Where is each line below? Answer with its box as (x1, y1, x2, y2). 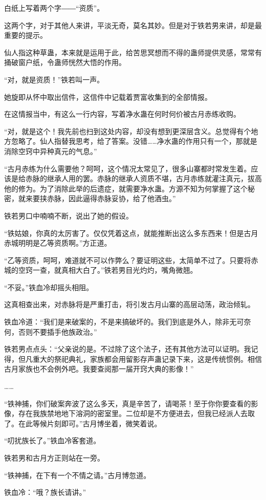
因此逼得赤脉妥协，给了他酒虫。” (68, 193, 176, 204)
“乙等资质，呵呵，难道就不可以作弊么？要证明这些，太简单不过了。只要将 (4, 254, 251, 265)
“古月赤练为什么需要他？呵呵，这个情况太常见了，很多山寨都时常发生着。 (4, 163, 251, 173)
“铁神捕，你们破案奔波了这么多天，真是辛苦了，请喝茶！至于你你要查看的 (4, 398, 251, 408)
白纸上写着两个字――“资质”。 (4, 3, 104, 13)
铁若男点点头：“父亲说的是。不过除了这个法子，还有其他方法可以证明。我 (4, 343, 251, 354)
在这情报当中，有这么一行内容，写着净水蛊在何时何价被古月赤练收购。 (4, 108, 240, 119)
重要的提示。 (4, 30, 47, 40)
